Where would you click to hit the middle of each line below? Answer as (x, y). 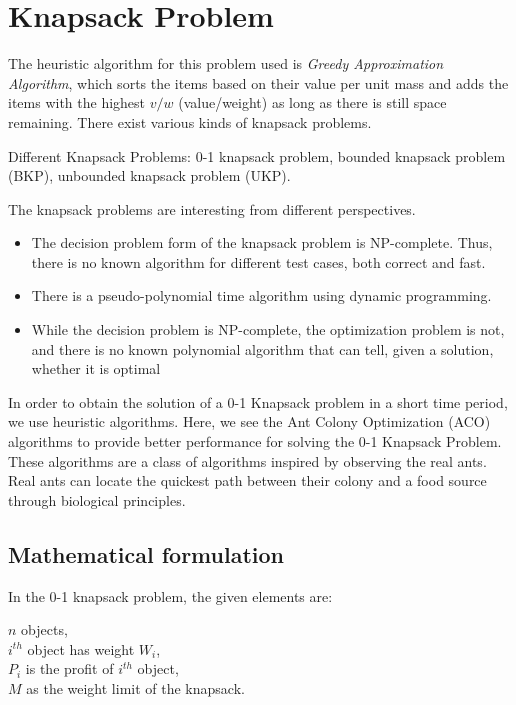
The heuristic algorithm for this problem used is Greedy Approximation (226, 63)
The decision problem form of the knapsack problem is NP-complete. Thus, (262, 242)
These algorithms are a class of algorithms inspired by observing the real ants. (247, 460)
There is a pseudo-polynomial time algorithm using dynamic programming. (261, 295)
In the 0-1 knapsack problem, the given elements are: (170, 595)
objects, (44, 629)
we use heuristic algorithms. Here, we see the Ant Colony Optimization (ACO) (249, 421)
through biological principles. (97, 499)
